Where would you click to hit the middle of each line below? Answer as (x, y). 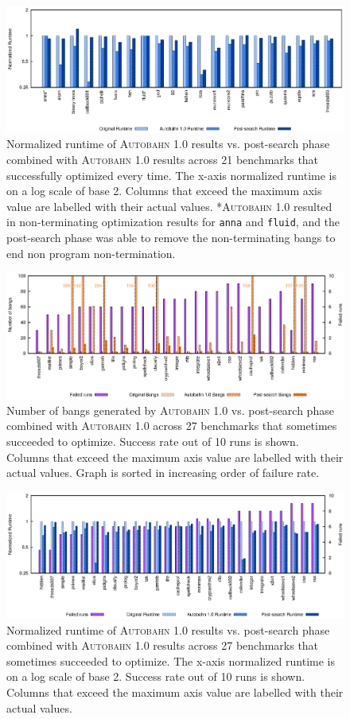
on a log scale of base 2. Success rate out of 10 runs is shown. (156, 676)
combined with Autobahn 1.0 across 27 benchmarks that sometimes (172, 426)
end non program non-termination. (91, 253)
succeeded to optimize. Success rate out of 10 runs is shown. (153, 442)
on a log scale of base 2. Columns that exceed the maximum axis (164, 191)
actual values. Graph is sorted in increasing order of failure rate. (163, 473)
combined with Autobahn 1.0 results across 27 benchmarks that (163, 645)
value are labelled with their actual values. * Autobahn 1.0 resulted (169, 206)
